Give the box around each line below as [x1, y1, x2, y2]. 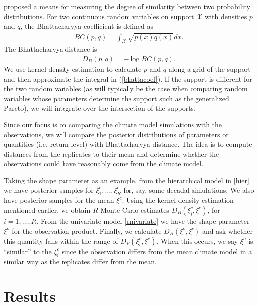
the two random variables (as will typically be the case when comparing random [4, 83, 248, 94]
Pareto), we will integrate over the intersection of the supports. [4, 103, 195, 113]
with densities [205, 11, 247, 21]
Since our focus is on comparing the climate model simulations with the [4, 119, 222, 129]
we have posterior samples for [4, 184, 94, 195]
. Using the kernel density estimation [122, 195, 234, 205]
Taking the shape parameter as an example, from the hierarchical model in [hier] [4, 175, 249, 185]
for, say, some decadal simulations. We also [123, 184, 254, 195]
